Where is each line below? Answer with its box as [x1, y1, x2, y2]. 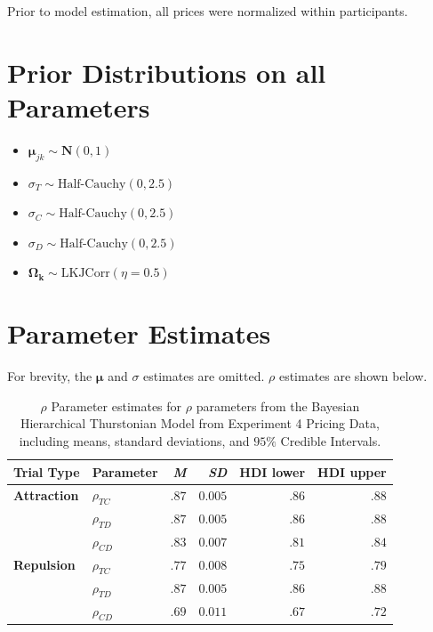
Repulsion [13, 555, 76, 574]
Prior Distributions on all [7, 53, 326, 90]
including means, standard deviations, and [19, 431, 250, 450]
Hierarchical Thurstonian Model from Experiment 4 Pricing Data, [20, 414, 380, 433]
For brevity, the [7, 367, 92, 385]
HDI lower [239, 462, 306, 481]
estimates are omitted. [143, 367, 265, 385]
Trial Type [13, 462, 80, 481]
